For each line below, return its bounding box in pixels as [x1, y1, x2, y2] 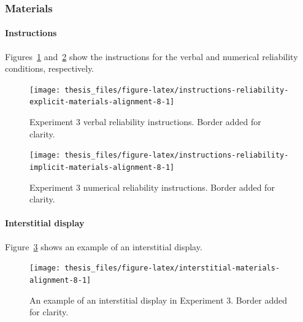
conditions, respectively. [5, 62, 94, 75]
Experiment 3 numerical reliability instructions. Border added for [29, 180, 275, 193]
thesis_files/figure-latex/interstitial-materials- [64, 264, 280, 273]
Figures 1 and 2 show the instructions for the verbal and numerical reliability [5, 50, 298, 63]
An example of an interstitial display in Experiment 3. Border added [29, 293, 287, 306]
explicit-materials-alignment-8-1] [29, 98, 175, 107]
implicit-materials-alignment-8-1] [29, 163, 175, 172]
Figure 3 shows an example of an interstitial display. [5, 240, 202, 253]
